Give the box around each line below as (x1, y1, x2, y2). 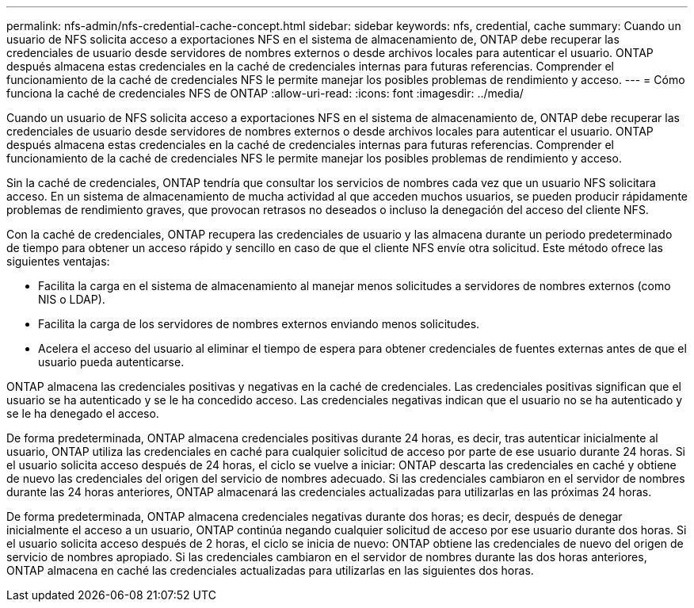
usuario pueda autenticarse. (38, 355, 185, 369)
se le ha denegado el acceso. (6, 407, 159, 420)
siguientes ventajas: (6, 254, 110, 268)
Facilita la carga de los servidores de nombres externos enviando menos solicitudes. (38, 317, 480, 331)
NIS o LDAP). (38, 293, 105, 306)
